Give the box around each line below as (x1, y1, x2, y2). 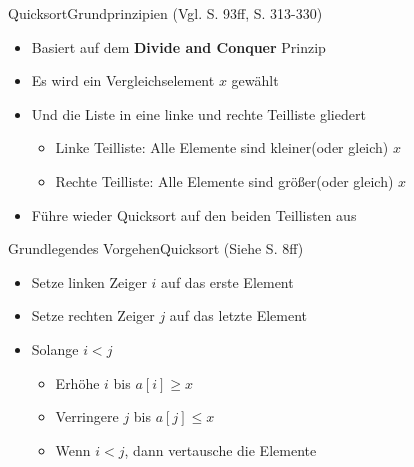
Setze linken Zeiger (31, 271, 147, 292)
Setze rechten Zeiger (31, 305, 155, 326)
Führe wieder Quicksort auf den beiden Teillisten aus (31, 204, 357, 225)
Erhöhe (55, 372, 100, 393)
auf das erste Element (161, 271, 294, 292)
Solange (31, 338, 79, 359)
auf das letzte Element (169, 305, 307, 326)
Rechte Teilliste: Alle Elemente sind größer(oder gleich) (55, 170, 394, 191)
